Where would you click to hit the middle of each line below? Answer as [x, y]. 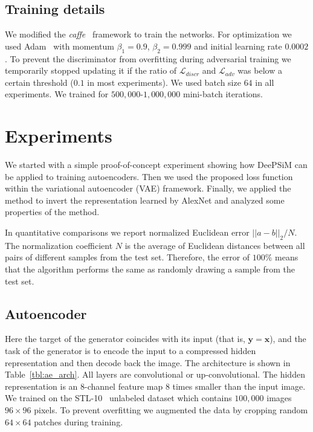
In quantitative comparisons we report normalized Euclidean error [127, 232]
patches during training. [79, 421]
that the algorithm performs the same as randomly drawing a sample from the [150, 269]
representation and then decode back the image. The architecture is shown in [148, 362]
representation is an [41, 386]
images [279, 398]
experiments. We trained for [57, 94]
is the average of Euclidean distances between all [215, 245]
